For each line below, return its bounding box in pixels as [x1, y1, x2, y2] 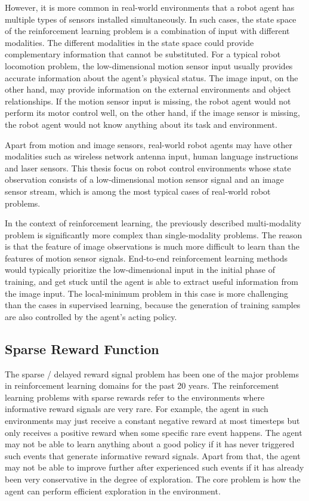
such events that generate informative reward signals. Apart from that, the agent [5, 449, 301, 462]
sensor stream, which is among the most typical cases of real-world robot [5, 185, 271, 197]
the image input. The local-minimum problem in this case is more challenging [5, 287, 289, 299]
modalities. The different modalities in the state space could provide [5, 36, 254, 48]
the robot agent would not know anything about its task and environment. [5, 118, 277, 130]
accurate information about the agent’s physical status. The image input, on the [5, 71, 298, 84]
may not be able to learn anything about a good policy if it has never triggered [5, 438, 295, 450]
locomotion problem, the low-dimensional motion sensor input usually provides [5, 59, 293, 72]
